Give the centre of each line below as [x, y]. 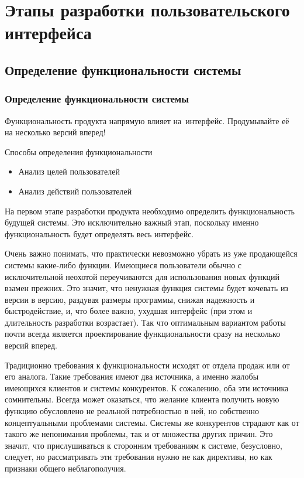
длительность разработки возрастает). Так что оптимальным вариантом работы [146, 322]
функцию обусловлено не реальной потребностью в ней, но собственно [132, 411]
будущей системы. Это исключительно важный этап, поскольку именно [132, 222]
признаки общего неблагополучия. [65, 468]
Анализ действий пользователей [75, 191]
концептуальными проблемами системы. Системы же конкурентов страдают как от [152, 422]
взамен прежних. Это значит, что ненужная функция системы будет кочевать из [146, 288]
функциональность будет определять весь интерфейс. [99, 233]
